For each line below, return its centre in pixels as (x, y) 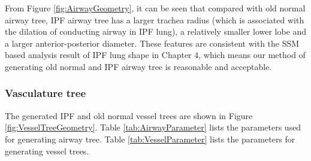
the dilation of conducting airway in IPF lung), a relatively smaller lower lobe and (156, 31)
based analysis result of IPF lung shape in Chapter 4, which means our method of (155, 55)
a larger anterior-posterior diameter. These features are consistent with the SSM (152, 43)
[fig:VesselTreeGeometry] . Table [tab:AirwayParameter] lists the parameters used (153, 127)
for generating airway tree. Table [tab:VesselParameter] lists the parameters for (150, 139)
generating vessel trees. (47, 151)
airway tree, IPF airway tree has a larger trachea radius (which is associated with (155, 19)
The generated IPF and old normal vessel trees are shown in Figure (129, 115)
